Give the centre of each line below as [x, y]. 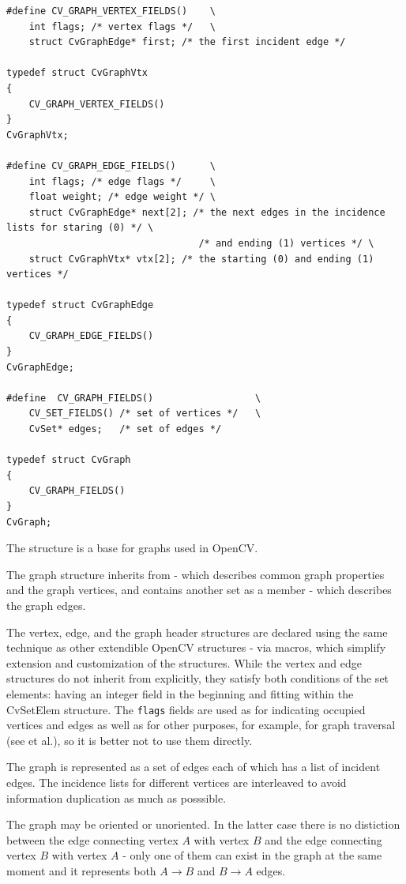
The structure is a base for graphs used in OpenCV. [132, 548]
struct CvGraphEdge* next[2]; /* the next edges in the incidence [207, 212]
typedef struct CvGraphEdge [80, 305]
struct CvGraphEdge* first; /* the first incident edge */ [187, 42]
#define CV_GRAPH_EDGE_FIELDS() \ [111, 166]
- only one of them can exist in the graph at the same [252, 855]
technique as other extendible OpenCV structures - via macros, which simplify [196, 647]
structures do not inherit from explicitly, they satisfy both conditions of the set [198, 678]
